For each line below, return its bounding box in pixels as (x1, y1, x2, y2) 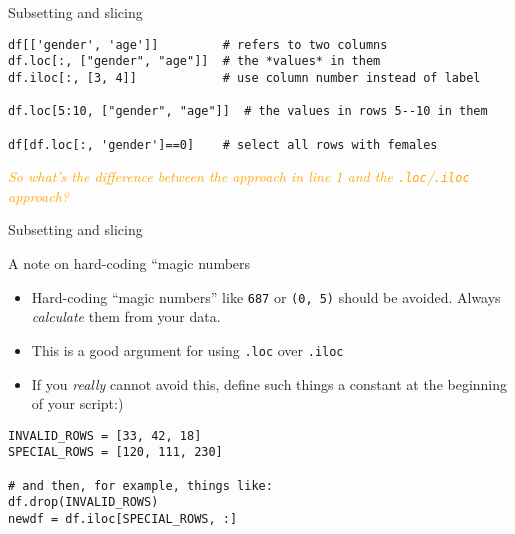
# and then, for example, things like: (8, 478, 273, 493)
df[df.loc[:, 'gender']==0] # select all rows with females (8, 137, 438, 152)
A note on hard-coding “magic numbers (8, 253, 251, 274)
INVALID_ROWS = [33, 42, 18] (8, 428, 202, 443)
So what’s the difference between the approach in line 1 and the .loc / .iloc (8, 166, 470, 187)
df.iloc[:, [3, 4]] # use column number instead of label (8, 70, 481, 85)
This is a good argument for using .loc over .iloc (31, 339, 344, 360)
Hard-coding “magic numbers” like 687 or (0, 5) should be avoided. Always (31, 286, 501, 307)
